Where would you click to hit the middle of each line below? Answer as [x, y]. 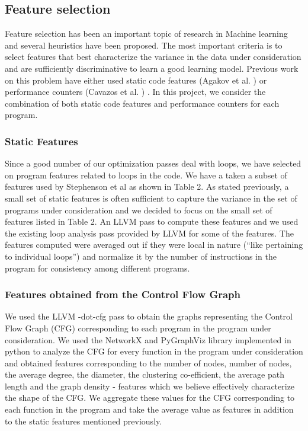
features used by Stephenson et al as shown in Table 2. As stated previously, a [147, 186]
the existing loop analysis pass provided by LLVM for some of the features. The [149, 233]
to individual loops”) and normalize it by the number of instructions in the [141, 256]
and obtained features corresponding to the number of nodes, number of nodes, [148, 363]
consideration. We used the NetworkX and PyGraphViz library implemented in [148, 339]
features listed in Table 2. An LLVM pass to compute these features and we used [152, 221]
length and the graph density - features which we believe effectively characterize [150, 386]
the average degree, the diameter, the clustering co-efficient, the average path [145, 374]
